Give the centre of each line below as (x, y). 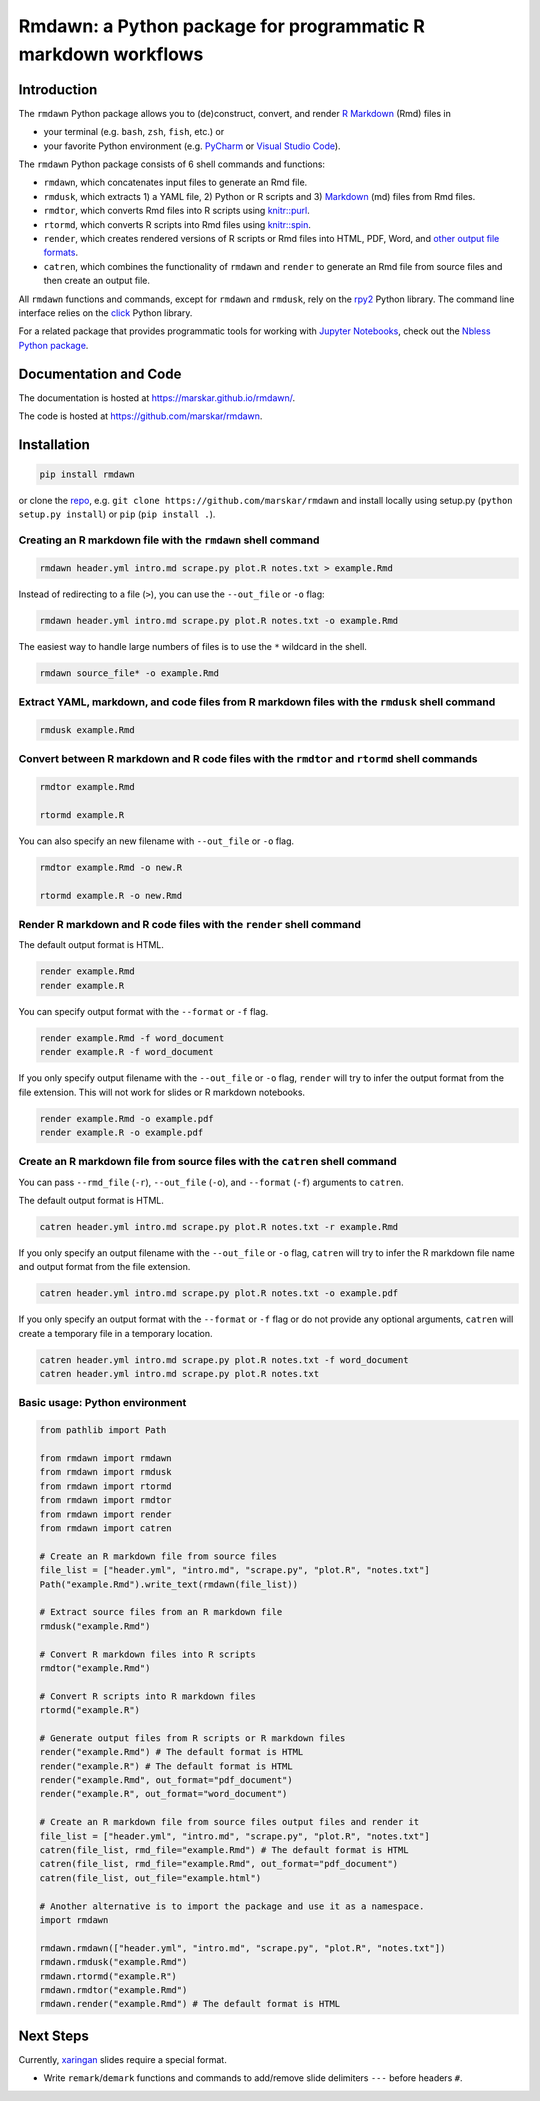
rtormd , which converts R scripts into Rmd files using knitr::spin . (177, 224)
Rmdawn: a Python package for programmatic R (221, 26)
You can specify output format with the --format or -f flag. (143, 1011)
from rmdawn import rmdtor (105, 1500)
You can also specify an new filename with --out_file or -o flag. (156, 841)
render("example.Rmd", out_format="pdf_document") (166, 1780)
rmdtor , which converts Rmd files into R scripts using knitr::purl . (176, 211)
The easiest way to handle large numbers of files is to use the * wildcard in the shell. (192, 646)
